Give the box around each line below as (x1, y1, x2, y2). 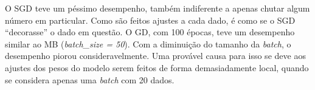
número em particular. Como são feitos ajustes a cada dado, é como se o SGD (5, 13, 296, 26)
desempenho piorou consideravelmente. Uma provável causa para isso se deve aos (5, 49, 306, 62)
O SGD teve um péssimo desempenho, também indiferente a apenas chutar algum (5, 2, 310, 14)
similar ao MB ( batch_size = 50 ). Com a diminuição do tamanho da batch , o (5, 37, 291, 50)
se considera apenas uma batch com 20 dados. (5, 73, 175, 86)
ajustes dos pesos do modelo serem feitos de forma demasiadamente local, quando (5, 61, 309, 74)
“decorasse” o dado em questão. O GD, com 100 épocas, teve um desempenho (5, 26, 295, 38)
